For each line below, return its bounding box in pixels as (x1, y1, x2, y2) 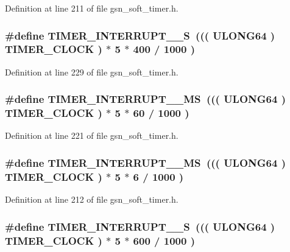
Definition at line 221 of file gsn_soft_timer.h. (5, 129, 179, 142)
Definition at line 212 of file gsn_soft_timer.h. (5, 193, 179, 206)
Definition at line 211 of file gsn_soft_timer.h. (5, 2, 179, 14)
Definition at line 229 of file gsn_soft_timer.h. (5, 65, 179, 78)
